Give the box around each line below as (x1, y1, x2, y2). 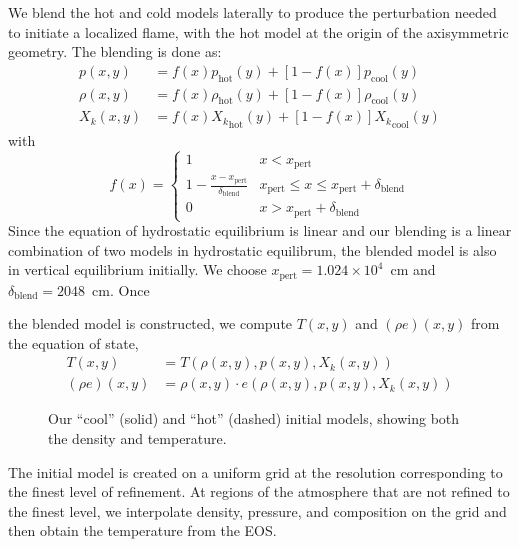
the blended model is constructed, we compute (8, 313, 293, 334)
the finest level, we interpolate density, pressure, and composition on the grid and (8, 500, 507, 521)
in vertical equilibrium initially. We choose (8, 259, 267, 280)
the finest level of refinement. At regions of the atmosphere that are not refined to (8, 481, 510, 502)
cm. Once (92, 279, 150, 300)
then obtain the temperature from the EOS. (8, 520, 277, 541)
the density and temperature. (48, 428, 227, 449)
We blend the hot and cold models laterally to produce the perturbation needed (8, 2, 497, 22)
